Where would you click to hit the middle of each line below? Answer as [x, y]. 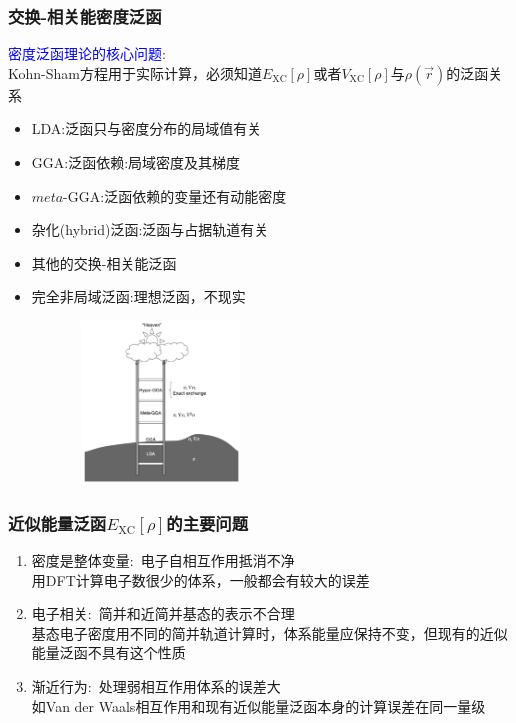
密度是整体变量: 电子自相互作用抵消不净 [163, 559]
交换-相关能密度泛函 [85, 15]
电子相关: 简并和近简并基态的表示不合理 [163, 613]
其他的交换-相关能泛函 [104, 262]
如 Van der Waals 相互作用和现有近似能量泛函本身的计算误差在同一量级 [258, 705]
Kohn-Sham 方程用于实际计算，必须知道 [135, 72]
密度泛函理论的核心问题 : [87, 53]
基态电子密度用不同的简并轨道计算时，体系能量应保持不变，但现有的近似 [269, 632]
